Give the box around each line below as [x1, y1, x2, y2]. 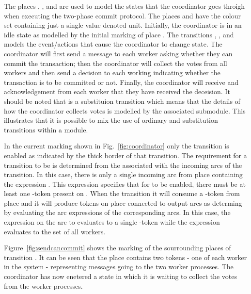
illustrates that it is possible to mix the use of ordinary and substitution [4, 115, 218, 125]
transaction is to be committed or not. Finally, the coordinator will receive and [4, 77, 238, 87]
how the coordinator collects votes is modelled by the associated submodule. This [4, 105, 246, 115]
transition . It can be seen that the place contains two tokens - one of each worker [4, 252, 247, 262]
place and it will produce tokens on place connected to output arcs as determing [4, 197, 242, 208]
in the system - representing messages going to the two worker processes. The [4, 261, 234, 272]
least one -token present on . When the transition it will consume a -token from [4, 188, 240, 198]
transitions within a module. [4, 124, 88, 134]
